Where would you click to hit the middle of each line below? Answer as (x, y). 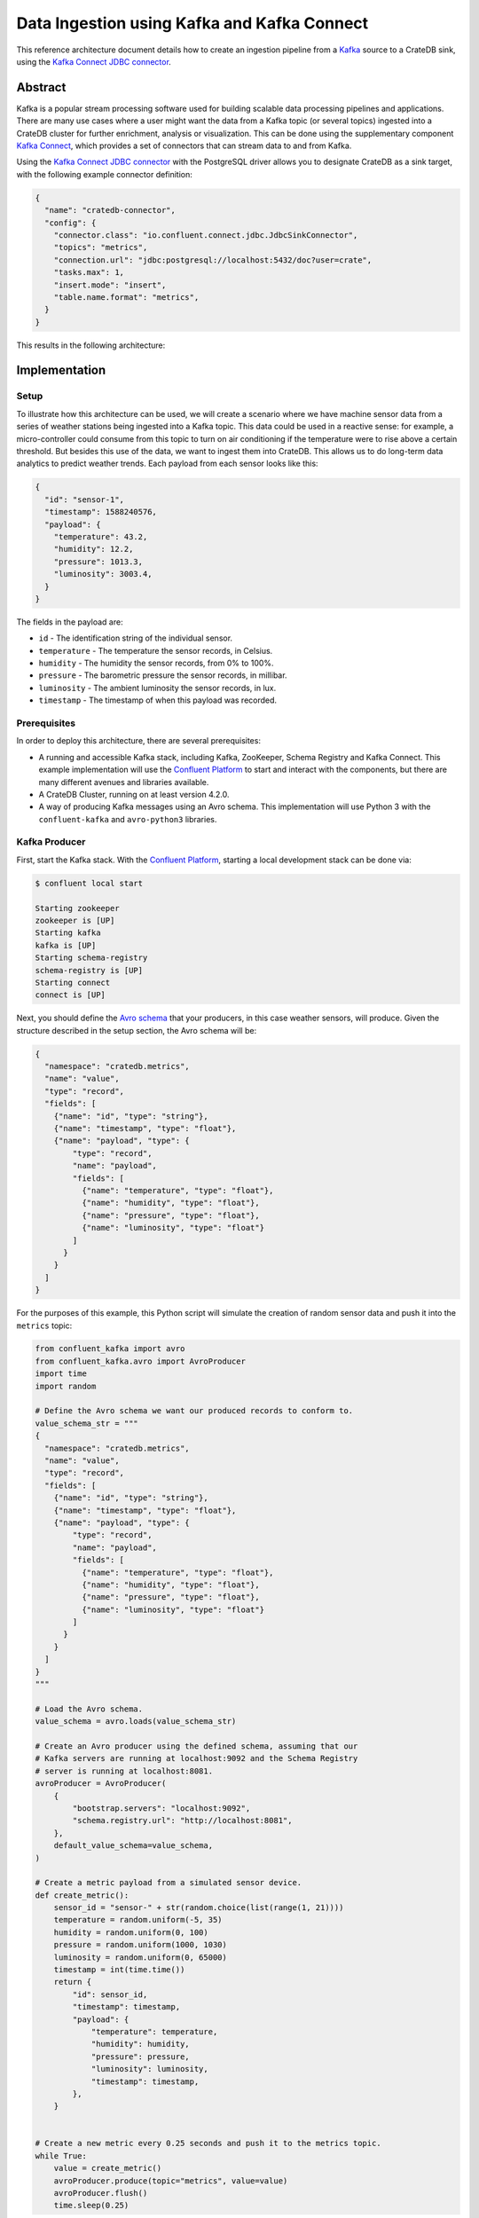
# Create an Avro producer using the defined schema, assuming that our (196, 1746)
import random (66, 1386)
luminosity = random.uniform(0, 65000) (141, 1957)
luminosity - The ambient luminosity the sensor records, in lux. (157, 688)
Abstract (41, 87)
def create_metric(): (82, 1895)
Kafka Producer (51, 842)
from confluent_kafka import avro (110, 1349)
